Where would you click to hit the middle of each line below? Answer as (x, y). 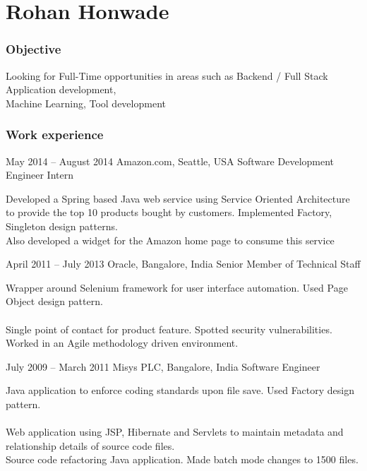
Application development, (61, 89)
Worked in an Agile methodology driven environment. (122, 343)
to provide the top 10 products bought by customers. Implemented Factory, (169, 212)
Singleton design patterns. (62, 226)
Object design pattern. (54, 301)
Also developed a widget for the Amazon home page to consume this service (170, 240)
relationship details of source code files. (90, 445)
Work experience (55, 135)
